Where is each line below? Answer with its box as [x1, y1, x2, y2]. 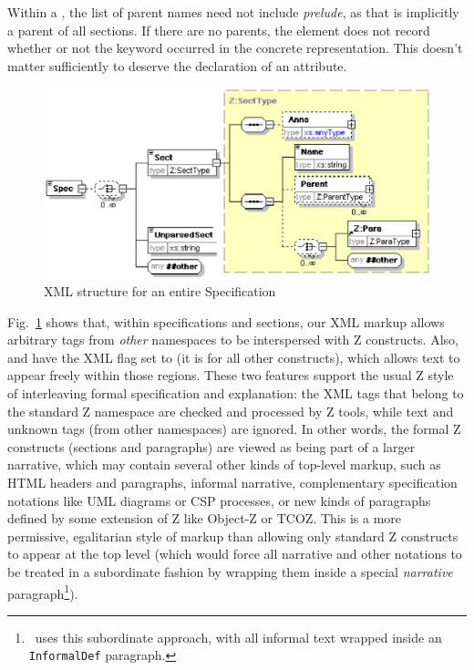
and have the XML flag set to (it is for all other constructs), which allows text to [7, 347, 460, 366]
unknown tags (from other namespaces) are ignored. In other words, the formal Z [7, 419, 461, 438]
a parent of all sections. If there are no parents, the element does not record [7, 20, 430, 39]
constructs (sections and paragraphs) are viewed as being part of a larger [7, 437, 416, 456]
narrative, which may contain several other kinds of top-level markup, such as [7, 455, 441, 474]
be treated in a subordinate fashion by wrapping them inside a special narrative [7, 562, 453, 581]
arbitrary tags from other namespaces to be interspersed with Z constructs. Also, [7, 330, 459, 349]
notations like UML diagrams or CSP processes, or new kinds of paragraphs [7, 490, 431, 510]
